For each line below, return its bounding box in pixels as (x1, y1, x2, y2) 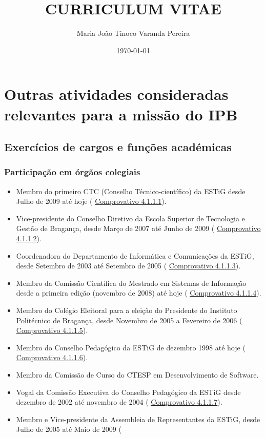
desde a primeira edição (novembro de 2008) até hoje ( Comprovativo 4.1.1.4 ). (16, 287, 261, 298)
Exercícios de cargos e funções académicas (4, 139, 232, 155)
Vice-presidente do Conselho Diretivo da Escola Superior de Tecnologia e (16, 213, 245, 223)
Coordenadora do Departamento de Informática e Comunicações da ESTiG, (16, 250, 254, 261)
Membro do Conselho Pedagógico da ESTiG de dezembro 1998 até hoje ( (16, 342, 246, 352)
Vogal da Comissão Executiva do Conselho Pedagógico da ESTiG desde (16, 386, 241, 397)
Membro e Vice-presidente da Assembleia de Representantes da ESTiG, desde (16, 413, 260, 424)
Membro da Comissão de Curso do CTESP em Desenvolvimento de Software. (16, 369, 259, 380)
